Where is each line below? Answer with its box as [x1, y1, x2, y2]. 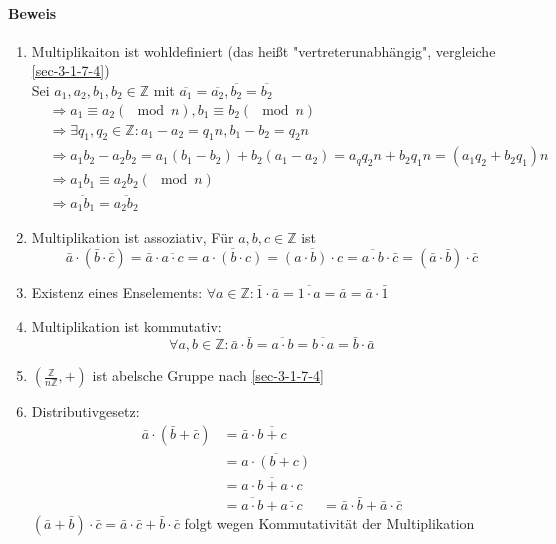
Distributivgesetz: [31, 401, 140, 422]
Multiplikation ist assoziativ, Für [31, 227, 234, 248]
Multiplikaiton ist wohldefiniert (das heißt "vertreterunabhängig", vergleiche [31, 40, 496, 61]
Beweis [8, 2, 57, 23]
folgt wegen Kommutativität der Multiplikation [184, 512, 475, 533]
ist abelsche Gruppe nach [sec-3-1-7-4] [92, 365, 324, 386]
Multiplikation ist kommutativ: [31, 315, 222, 336]
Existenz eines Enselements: [31, 282, 203, 303]
